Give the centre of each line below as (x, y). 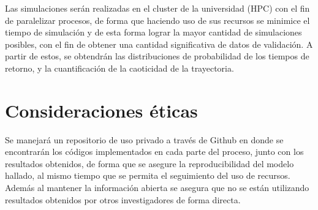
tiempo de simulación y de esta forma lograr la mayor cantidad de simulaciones (153, 32)
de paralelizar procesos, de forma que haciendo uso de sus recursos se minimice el (157, 20)
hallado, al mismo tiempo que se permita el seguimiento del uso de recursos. (148, 175)
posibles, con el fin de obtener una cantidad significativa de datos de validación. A (159, 44)
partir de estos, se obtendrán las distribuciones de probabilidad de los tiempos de (157, 56)
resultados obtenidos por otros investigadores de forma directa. (123, 199)
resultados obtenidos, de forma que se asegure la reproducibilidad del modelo (150, 163)
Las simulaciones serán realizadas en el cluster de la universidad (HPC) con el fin (157, 8)
